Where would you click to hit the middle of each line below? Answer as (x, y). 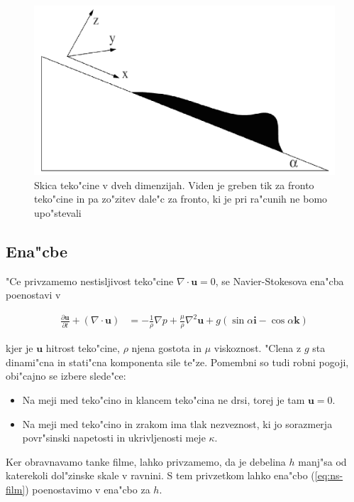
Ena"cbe (37, 251)
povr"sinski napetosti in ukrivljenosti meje (114, 438)
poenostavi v (33, 295)
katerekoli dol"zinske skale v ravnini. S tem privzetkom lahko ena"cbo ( (160, 475)
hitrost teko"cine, (83, 348)
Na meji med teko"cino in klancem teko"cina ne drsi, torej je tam (164, 400)
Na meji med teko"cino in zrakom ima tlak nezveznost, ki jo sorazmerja (177, 423)
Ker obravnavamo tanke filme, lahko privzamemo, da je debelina (146, 461)
